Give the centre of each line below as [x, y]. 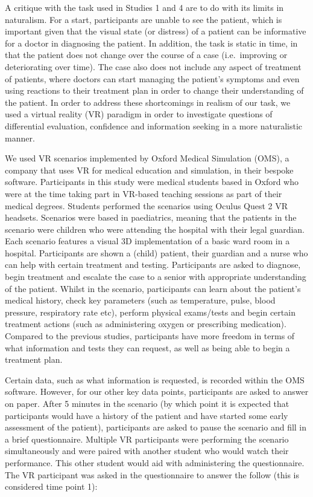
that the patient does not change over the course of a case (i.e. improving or [146, 55]
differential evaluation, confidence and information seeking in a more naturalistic [154, 125]
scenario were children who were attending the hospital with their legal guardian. [155, 229]
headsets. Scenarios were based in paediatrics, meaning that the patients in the [151, 217]
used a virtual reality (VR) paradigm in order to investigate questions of [139, 114]
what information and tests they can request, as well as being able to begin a [147, 347]
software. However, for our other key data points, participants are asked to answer [157, 391]
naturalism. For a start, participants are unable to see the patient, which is [144, 19]
